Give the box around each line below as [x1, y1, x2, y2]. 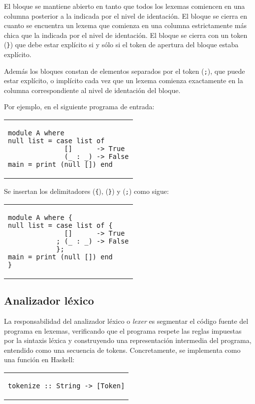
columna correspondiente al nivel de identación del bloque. [4, 85, 181, 95]
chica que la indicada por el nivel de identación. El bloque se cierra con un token [4, 30, 248, 40]
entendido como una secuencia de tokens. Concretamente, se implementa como [4, 344, 241, 355]
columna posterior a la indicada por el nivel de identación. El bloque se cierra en [4, 10, 248, 21]
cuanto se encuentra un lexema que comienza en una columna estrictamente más [4, 20, 247, 31]
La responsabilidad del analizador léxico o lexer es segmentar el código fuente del [4, 315, 249, 326]
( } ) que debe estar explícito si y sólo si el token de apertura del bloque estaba [4, 39, 239, 50]
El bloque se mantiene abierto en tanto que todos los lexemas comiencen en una [4, 1, 245, 11]
